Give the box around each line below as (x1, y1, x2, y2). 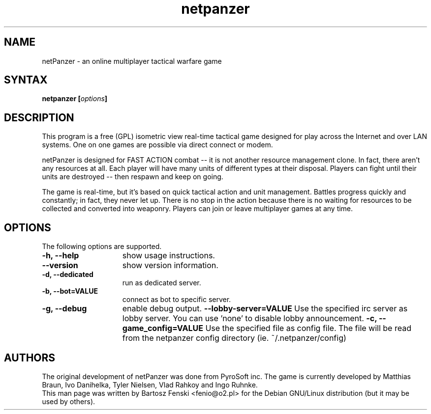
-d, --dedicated (42, 270, 93, 279)
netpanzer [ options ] (42, 94, 108, 103)
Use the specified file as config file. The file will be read (205, 323, 411, 333)
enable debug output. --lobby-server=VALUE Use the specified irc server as (122, 304, 408, 314)
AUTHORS (4, 351, 56, 364)
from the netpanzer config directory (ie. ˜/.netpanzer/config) (122, 333, 346, 343)
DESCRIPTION (4, 111, 74, 124)
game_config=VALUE (122, 323, 203, 333)
